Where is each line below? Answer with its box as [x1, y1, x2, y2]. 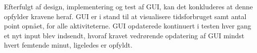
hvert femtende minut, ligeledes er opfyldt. [4, 40, 132, 50]
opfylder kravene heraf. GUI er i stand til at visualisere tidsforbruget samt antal [4, 11, 247, 21]
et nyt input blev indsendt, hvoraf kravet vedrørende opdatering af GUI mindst [4, 30, 245, 40]
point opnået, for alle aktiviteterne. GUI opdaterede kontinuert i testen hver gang [4, 21, 252, 31]
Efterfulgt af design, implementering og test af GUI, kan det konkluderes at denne [4, 1, 253, 11]
